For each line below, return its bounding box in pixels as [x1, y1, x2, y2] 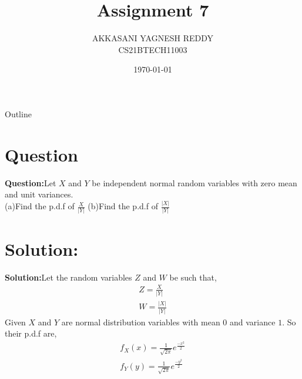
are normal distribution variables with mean [61, 315, 220, 328]
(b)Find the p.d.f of [88, 200, 158, 212]
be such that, [169, 271, 217, 283]
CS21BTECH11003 [118, 43, 187, 55]
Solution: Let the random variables [5, 271, 132, 283]
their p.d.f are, [5, 327, 57, 340]
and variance [230, 315, 276, 328]
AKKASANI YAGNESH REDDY [92, 32, 214, 44]
